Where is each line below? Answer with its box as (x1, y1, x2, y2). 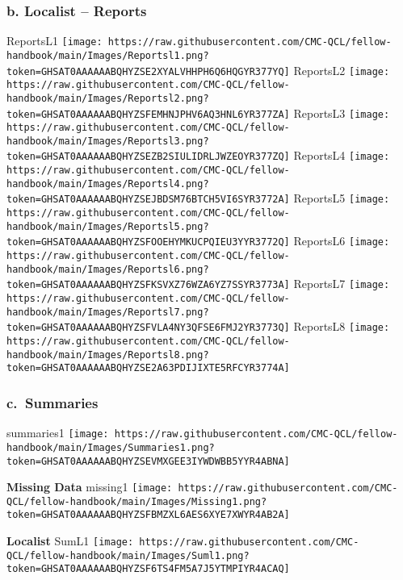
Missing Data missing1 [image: (6, 478, 173, 495)
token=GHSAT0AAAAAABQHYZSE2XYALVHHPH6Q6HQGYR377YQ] (6, 65, 290, 77)
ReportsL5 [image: (293, 190, 390, 207)
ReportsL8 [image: (293, 318, 390, 335)
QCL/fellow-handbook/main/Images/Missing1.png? (6, 495, 267, 507)
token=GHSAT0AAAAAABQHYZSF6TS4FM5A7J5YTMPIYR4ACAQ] (6, 563, 290, 575)
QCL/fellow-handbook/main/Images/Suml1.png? (6, 549, 250, 561)
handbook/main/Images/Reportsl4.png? (6, 177, 209, 190)
